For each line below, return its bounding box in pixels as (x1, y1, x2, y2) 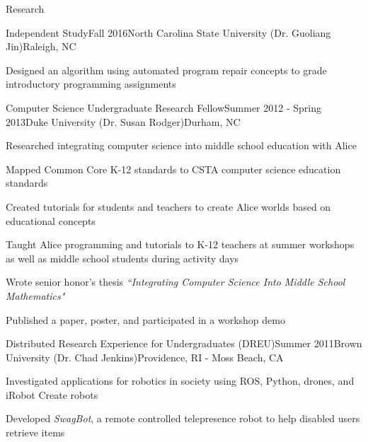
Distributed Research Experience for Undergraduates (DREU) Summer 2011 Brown (6, 336, 362, 351)
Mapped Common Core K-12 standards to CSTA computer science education (6, 161, 341, 176)
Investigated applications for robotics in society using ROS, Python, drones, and (6, 373, 355, 388)
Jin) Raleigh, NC (6, 39, 76, 54)
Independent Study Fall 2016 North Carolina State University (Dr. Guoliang (6, 25, 331, 40)
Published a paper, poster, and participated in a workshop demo (6, 312, 285, 327)
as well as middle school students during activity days (6, 250, 239, 265)
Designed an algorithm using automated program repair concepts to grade (6, 62, 327, 77)
